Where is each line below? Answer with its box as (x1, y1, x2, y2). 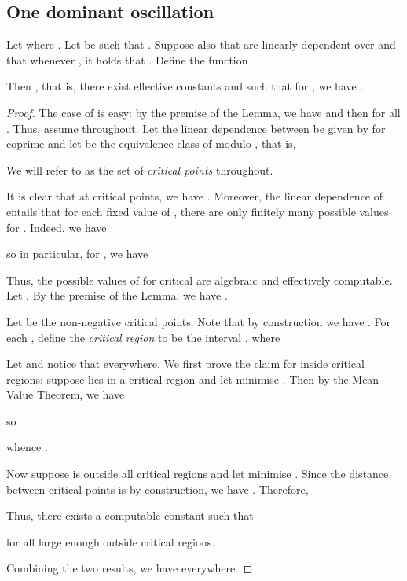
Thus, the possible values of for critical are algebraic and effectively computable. (6, 271, 393, 288)
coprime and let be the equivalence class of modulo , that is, (6, 135, 296, 152)
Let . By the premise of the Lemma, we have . (6, 287, 228, 303)
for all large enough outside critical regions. (6, 533, 215, 550)
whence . (6, 439, 48, 455)
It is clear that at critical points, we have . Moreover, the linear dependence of (6, 188, 383, 204)
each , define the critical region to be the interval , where (6, 329, 280, 345)
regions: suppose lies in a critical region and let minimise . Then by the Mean (6, 370, 379, 387)
